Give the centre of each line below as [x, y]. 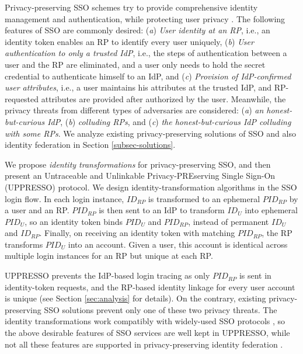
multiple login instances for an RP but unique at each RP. [109, 256]
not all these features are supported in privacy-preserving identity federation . [144, 344]
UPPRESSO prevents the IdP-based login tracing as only [107, 275]
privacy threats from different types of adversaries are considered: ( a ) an [134, 110]
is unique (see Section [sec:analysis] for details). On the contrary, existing [135, 298]
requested [22, 98]
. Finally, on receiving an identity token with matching [137, 233]
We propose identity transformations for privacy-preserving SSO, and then [138, 164]
